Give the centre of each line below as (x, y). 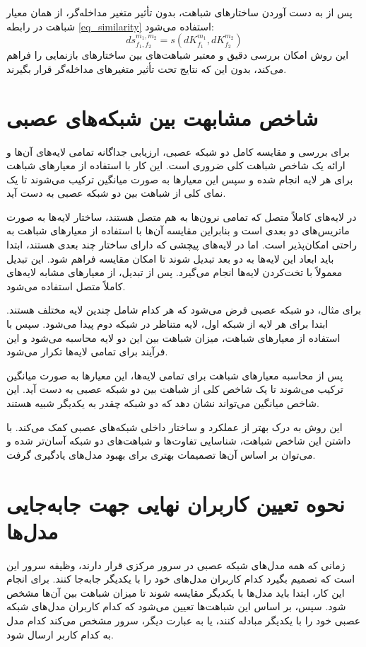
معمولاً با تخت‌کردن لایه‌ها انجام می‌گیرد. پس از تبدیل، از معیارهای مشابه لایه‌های (175, 272)
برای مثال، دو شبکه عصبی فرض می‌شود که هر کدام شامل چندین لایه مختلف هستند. (184, 310)
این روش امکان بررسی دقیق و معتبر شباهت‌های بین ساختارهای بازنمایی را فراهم (178, 55)
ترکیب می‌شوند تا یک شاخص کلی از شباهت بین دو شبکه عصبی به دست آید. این (175, 389)
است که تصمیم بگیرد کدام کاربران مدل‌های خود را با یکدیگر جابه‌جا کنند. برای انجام (181, 579)
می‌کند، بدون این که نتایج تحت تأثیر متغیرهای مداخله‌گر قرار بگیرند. (147, 68)
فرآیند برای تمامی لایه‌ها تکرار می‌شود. (87, 351)
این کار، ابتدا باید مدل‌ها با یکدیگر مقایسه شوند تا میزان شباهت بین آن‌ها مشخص (176, 592)
